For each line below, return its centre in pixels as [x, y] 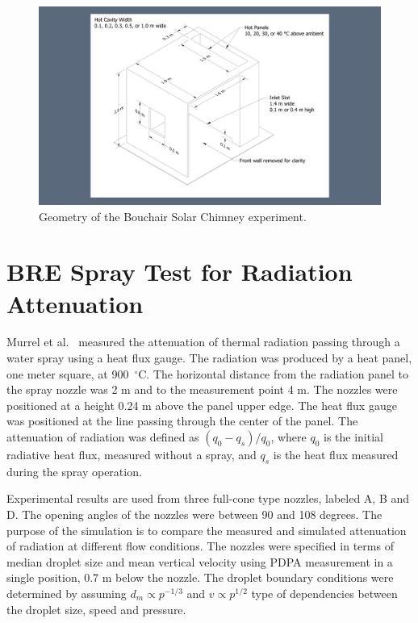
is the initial [353, 437]
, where [288, 437]
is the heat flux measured [336, 455]
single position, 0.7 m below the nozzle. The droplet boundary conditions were [200, 577]
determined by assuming [67, 593]
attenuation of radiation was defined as [103, 437]
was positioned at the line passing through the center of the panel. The [182, 421]
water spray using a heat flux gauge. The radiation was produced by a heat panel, [209, 358]
